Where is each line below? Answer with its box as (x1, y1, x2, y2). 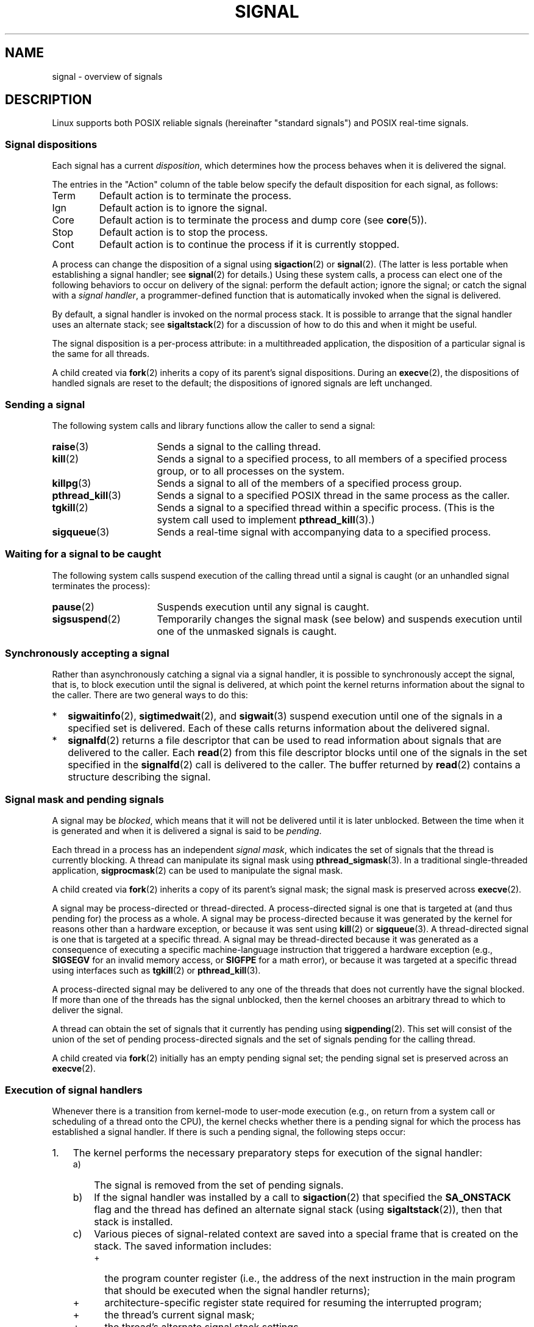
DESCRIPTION (5, 92, 92, 108)
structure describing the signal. (68, 771, 211, 784)
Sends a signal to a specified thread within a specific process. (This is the (157, 501, 495, 514)
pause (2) (52, 600, 94, 613)
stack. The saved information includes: (94, 1239, 272, 1252)
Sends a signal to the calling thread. (157, 440, 321, 453)
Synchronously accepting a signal (5, 647, 169, 660)
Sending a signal (5, 398, 85, 411)
